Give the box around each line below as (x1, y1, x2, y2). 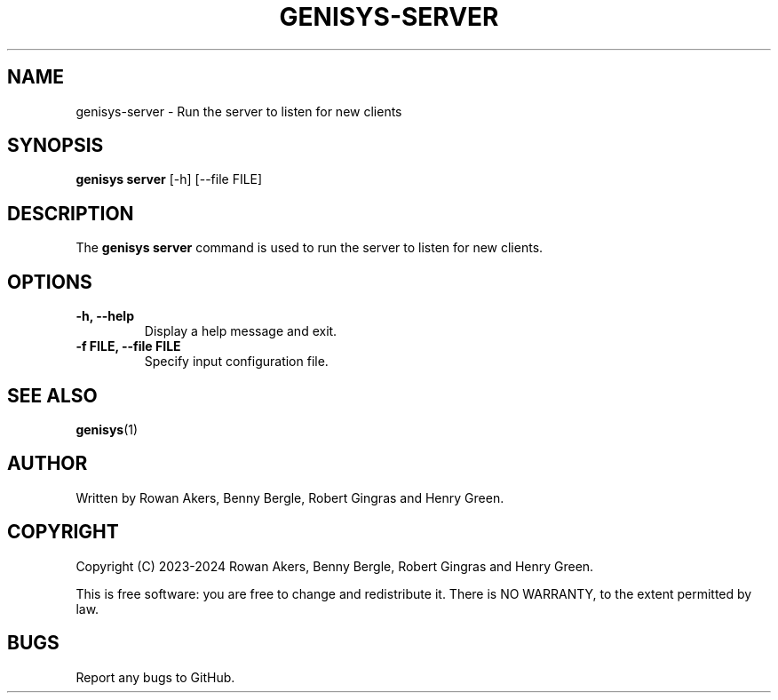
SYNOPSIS (7, 134, 104, 157)
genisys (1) (75, 421, 139, 437)
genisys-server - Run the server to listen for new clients (75, 103, 402, 119)
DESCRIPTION (7, 202, 134, 225)
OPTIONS (7, 270, 92, 293)
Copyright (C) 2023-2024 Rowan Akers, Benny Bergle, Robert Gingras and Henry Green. (75, 558, 594, 574)
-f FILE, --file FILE (75, 338, 181, 354)
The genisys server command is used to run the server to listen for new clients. (75, 240, 544, 256)
